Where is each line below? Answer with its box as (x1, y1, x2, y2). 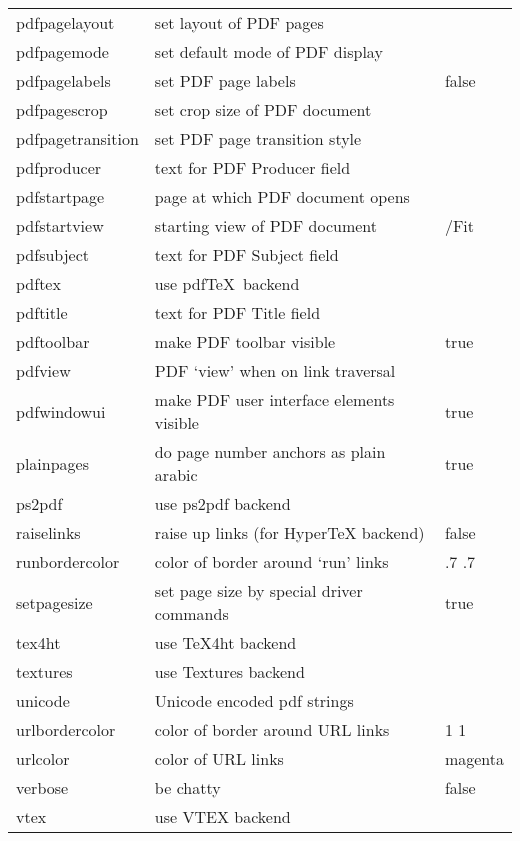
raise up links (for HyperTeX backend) (154, 521, 425, 544)
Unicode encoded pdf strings (154, 689, 354, 712)
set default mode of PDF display (154, 40, 383, 63)
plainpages (16, 451, 89, 475)
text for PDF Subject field (154, 243, 339, 266)
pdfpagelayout (16, 11, 115, 34)
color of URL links (154, 747, 284, 770)
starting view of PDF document (154, 214, 378, 237)
